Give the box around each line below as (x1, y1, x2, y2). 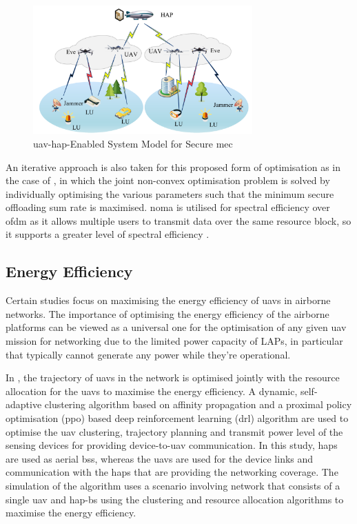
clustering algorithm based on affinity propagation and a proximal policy (44, 397, 352, 412)
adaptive (6, 397, 42, 412)
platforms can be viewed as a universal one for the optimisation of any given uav (6, 320, 347, 334)
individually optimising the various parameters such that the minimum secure (6, 186, 334, 201)
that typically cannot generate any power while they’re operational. (6, 347, 291, 361)
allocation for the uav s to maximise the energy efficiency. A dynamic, (6, 383, 298, 398)
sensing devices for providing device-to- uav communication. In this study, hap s (6, 438, 338, 452)
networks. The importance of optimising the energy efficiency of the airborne (6, 306, 329, 321)
